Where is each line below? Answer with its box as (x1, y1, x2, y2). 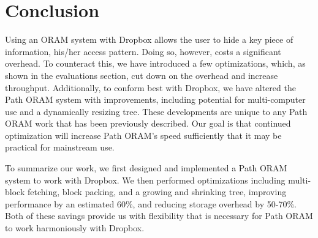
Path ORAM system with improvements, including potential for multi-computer (5, 93, 306, 106)
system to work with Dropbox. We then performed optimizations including (5, 173, 286, 186)
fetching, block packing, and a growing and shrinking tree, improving (27, 185, 287, 198)
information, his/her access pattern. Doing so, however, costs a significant (5, 45, 281, 58)
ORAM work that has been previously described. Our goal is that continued (5, 117, 291, 130)
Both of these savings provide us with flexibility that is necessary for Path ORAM (5, 209, 313, 222)
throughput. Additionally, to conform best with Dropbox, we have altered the (5, 81, 296, 94)
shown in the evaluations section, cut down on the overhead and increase (5, 69, 278, 81)
